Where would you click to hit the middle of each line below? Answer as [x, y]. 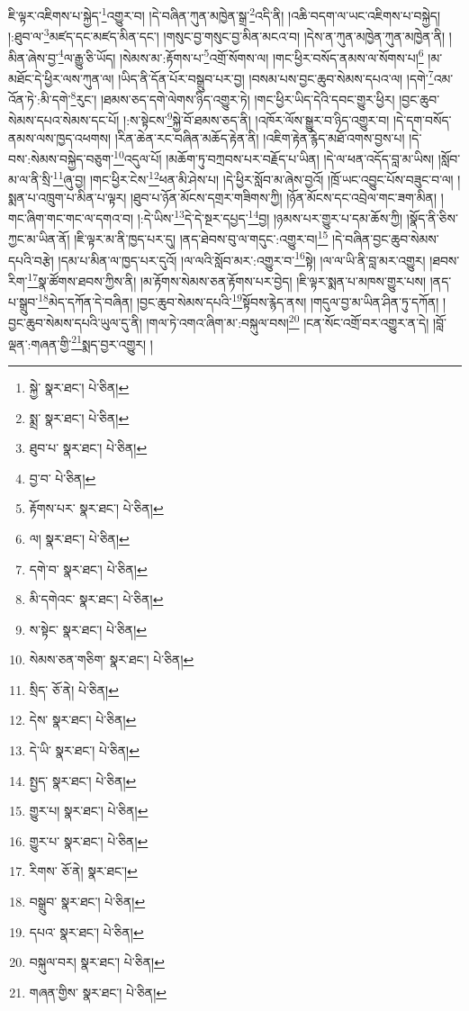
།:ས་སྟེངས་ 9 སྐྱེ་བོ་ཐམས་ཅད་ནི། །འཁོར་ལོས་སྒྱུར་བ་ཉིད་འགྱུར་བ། [257, 118]
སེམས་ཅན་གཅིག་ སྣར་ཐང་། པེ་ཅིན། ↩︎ [112, 659]
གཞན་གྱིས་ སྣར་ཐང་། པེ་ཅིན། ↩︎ [98, 992]
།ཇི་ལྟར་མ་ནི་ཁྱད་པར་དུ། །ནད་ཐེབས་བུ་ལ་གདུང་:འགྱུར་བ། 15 [201, 238]
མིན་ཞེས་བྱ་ [33, 57]
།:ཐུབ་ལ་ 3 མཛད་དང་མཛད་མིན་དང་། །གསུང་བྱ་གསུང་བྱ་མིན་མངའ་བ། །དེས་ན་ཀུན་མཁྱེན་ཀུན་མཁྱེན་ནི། [227, 35]
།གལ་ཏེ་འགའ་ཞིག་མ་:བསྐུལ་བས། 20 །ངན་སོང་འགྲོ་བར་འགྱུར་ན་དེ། [288, 321]
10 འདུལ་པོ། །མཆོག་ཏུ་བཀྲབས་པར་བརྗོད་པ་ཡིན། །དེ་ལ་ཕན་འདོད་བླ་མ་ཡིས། [274, 157]
